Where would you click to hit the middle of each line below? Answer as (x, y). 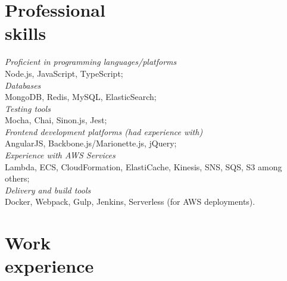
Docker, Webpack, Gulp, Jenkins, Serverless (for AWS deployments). (130, 202)
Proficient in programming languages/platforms (91, 62)
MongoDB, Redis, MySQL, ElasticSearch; (81, 97)
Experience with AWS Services (60, 155)
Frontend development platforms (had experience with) (104, 131)
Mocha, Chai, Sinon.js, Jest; (56, 120)
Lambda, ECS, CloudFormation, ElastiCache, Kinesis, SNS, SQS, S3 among (143, 166)
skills (26, 33)
